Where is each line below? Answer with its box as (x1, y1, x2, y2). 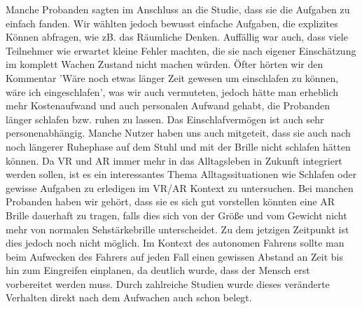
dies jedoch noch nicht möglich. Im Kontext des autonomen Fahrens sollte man (6, 235, 344, 250)
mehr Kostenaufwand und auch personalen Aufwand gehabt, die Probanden (6, 98, 330, 113)
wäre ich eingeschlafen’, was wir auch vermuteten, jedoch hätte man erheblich (6, 84, 339, 99)
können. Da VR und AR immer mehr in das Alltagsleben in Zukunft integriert (6, 153, 342, 167)
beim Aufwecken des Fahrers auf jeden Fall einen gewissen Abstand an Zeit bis (6, 249, 343, 263)
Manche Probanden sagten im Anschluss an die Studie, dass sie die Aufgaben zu (6, 2, 350, 16)
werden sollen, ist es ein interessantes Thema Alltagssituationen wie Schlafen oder (6, 167, 357, 181)
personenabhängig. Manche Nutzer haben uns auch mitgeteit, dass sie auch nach (6, 125, 351, 140)
